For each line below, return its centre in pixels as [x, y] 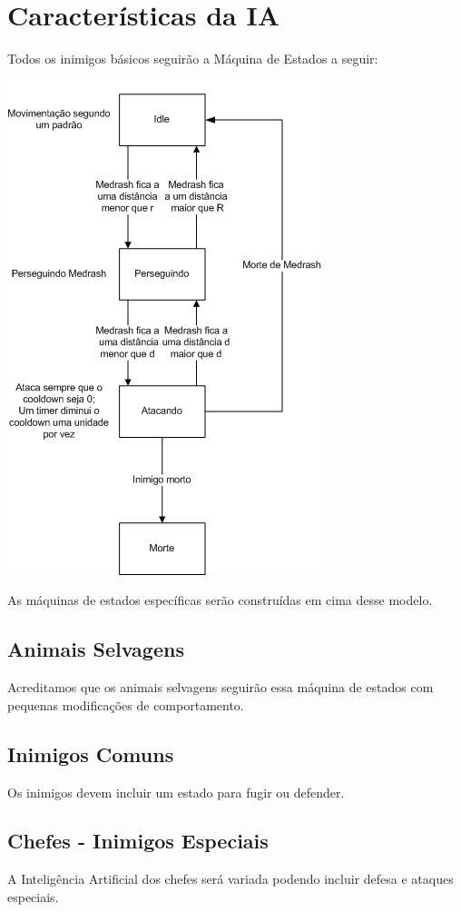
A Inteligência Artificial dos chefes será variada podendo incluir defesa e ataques [230, 879]
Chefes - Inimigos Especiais [138, 841]
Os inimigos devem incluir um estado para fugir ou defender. [176, 792]
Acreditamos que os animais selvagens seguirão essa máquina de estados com [221, 687]
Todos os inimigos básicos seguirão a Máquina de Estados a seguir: [193, 59]
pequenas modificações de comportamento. [126, 704]
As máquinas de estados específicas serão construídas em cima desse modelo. [220, 600]
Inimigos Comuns [91, 753]
